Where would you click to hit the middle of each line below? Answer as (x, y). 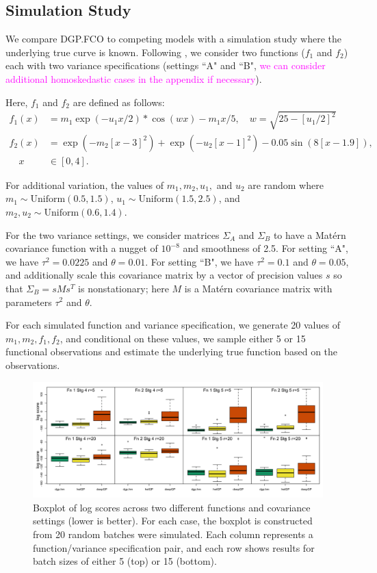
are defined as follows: (119, 102)
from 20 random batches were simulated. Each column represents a (173, 534)
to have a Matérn (310, 234)
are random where (286, 184)
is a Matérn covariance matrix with (258, 288)
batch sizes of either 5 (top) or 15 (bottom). (125, 561)
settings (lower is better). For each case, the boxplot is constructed (173, 521)
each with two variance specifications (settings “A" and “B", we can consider (166, 65)
